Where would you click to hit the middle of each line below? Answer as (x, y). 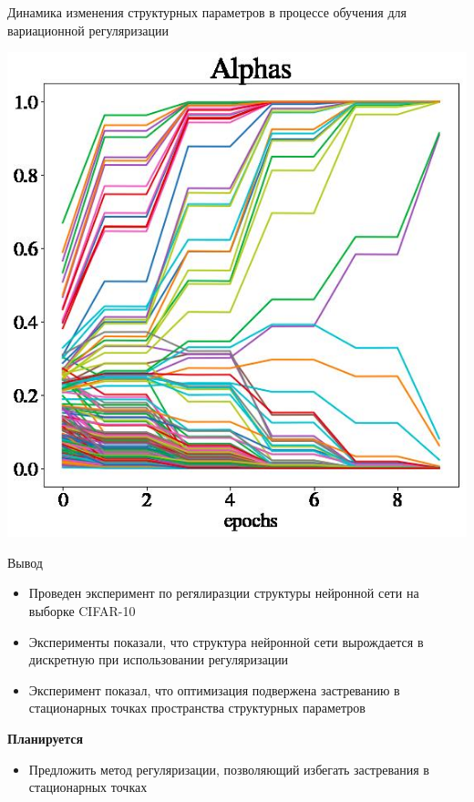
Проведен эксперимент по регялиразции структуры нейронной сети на (224, 593)
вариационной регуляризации (88, 30)
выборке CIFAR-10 (82, 611)
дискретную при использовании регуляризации (159, 659)
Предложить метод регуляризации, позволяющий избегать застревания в (229, 769)
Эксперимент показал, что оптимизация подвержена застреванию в (214, 689)
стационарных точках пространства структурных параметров (197, 708)
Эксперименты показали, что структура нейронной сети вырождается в (226, 641)
